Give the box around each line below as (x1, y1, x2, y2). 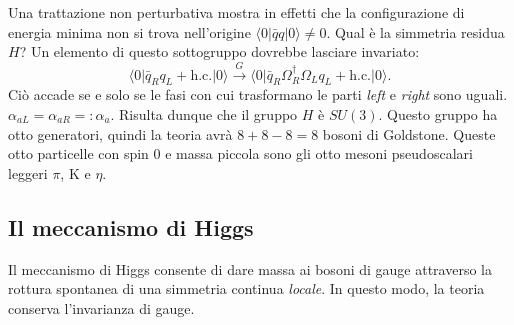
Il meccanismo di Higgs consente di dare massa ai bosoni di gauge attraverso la (8, 258, 492, 279)
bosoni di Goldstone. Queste (322, 123, 496, 144)
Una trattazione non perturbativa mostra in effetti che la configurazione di (8, 2, 465, 22)
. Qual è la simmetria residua (326, 21, 505, 42)
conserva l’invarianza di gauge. (8, 297, 195, 318)
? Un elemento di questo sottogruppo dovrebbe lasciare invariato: (19, 41, 420, 62)
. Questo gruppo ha (378, 103, 498, 124)
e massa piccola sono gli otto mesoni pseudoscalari (165, 143, 473, 164)
